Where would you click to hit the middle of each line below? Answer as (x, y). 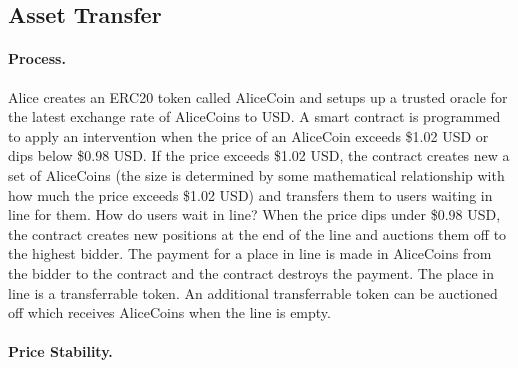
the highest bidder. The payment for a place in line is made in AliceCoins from (250, 253)
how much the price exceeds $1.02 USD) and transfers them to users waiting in (250, 194)
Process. (37, 58)
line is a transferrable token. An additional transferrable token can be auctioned (253, 292)
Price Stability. (60, 351)
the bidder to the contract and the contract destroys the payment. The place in (251, 272)
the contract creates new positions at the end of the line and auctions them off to (257, 233)
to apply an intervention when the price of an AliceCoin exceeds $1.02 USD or (248, 135)
